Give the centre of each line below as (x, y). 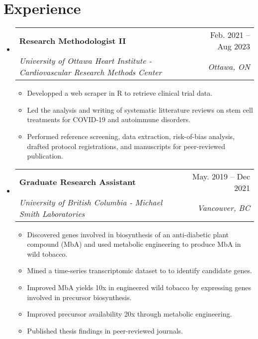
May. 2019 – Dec (221, 176)
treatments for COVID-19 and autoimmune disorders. (109, 119)
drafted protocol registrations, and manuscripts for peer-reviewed (126, 146)
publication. (45, 156)
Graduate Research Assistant (78, 182)
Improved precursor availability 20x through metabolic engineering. (129, 314)
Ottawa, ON (229, 66)
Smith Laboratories (52, 213)
